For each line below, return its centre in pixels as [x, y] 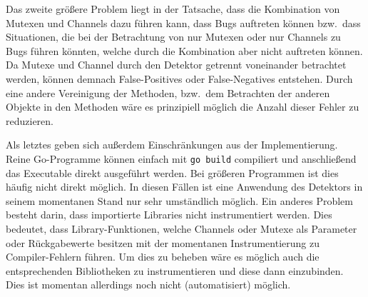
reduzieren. [30, 120]
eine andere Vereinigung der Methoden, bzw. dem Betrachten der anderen [168, 92]
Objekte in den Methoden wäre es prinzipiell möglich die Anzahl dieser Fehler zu [183, 107]
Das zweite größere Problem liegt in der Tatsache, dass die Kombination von [173, 9]
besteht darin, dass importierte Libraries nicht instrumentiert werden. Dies [169, 215]
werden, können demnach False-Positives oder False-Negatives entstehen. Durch [179, 78]
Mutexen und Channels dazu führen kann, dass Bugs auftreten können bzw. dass [183, 22]
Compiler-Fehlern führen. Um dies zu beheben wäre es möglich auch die [163, 257]
